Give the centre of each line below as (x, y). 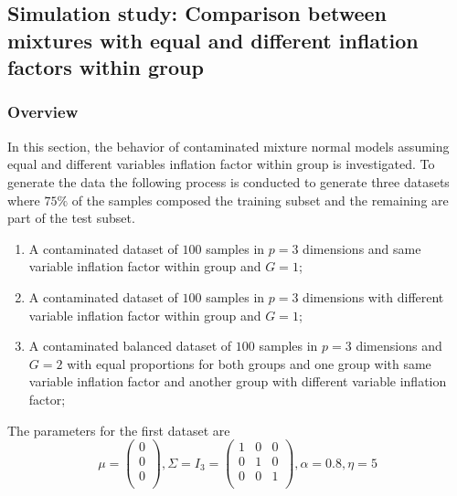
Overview (43, 112)
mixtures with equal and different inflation (213, 40)
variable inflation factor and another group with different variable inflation (238, 381)
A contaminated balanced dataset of (130, 346)
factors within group (106, 67)
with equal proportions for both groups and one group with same (249, 363)
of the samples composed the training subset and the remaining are (260, 200)
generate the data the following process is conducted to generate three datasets (228, 181)
